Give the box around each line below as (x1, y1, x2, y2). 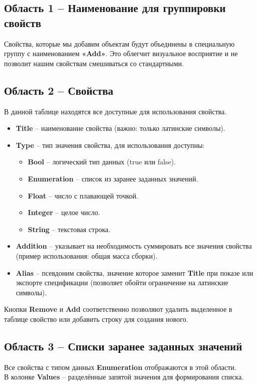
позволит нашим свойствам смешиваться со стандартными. (4, 58, 184, 68)
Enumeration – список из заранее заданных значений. (28, 173, 198, 183)
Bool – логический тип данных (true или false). (28, 156, 176, 167)
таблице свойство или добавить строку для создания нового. (4, 313, 188, 324)
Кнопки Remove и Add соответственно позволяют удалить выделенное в (4, 304, 232, 314)
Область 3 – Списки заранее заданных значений (4, 338, 242, 353)
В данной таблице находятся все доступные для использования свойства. (4, 106, 227, 116)
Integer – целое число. (28, 207, 100, 218)
